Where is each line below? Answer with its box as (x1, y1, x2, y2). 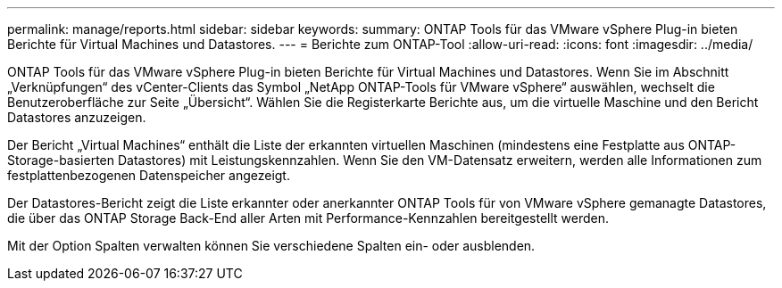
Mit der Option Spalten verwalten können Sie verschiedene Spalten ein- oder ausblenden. (7, 238, 536, 253)
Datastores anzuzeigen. (7, 110, 146, 125)
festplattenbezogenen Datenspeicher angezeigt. (7, 168, 290, 183)
